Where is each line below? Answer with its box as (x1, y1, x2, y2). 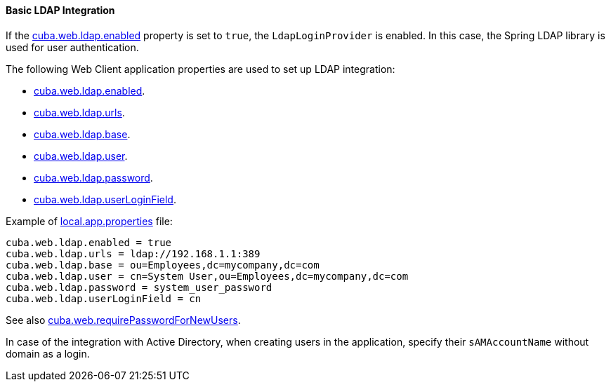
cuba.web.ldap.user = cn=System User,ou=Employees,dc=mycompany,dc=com (6, 270, 409, 282)
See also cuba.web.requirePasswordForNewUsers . (6, 313, 241, 326)
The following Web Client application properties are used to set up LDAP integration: (6, 62, 395, 75)
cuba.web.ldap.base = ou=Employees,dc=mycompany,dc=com (6, 259, 320, 271)
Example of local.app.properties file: (6, 215, 173, 227)
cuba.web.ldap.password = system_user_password (6, 281, 272, 293)
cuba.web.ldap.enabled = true (6, 236, 172, 248)
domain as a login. (6, 347, 90, 360)
